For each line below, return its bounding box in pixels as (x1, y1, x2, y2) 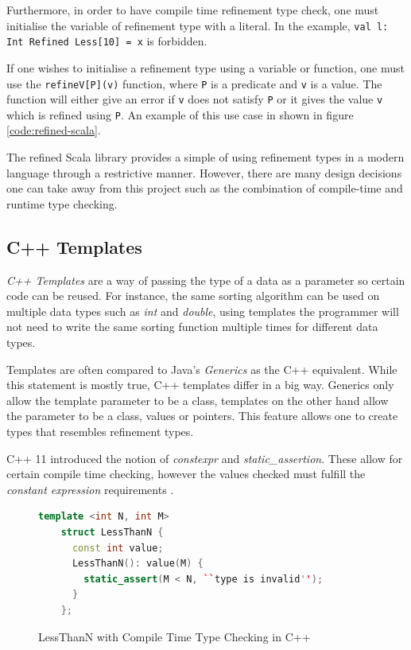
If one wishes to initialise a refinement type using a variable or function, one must (6, 59, 405, 76)
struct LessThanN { (60, 526, 164, 538)
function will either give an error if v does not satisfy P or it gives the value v (6, 91, 383, 107)
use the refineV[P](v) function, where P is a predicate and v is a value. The (6, 75, 382, 91)
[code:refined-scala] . (6, 122, 101, 138)
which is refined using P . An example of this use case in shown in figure (6, 106, 354, 123)
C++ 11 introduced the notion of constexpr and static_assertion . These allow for (6, 450, 403, 466)
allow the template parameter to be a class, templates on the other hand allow (6, 391, 389, 408)
